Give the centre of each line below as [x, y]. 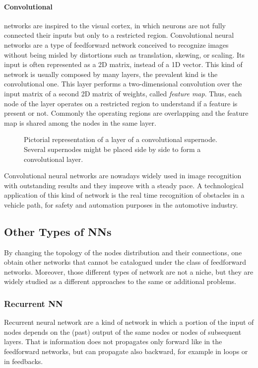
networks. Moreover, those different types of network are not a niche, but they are [129, 271]
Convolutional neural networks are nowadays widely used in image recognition [123, 176]
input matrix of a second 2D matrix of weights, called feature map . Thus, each [123, 93]
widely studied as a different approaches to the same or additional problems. [120, 281]
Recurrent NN [33, 303]
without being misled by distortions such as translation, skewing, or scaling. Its [124, 54]
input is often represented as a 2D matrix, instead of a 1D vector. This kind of [123, 64]
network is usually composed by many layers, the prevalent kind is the [111, 74]
